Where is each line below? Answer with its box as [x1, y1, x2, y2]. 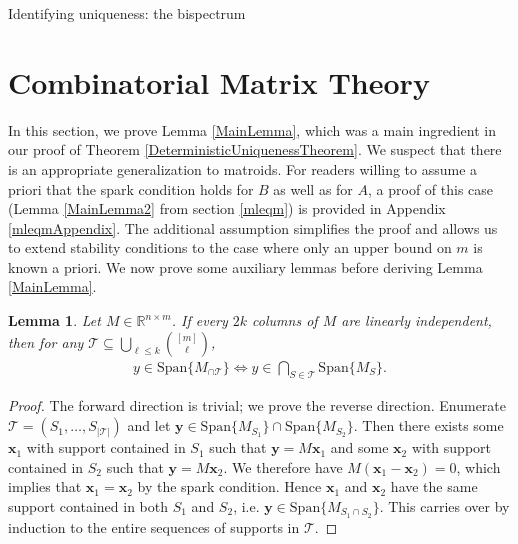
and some [330, 437, 389, 458]
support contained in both [8, 495, 168, 516]
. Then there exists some [353, 415, 504, 436]
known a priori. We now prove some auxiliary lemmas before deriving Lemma [8, 256, 483, 277]
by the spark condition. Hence [137, 476, 322, 497]
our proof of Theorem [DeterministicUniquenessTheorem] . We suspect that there [8, 139, 502, 160]
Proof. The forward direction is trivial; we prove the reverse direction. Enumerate [8, 395, 507, 416]
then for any [8, 331, 84, 352]
